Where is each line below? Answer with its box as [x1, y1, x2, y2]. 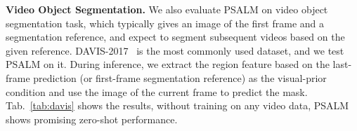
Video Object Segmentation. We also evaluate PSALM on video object [6, 2, 328, 16]
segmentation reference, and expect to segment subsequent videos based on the [6, 29, 345, 44]
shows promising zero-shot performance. [6, 111, 178, 126]
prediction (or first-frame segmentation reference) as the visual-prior [33, 70, 327, 85]
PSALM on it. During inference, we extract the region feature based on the [6, 57, 330, 71]
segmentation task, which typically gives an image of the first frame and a [6, 15, 325, 30]
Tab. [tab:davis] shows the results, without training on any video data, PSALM [6, 98, 349, 113]
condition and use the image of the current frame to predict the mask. [6, 84, 308, 99]
